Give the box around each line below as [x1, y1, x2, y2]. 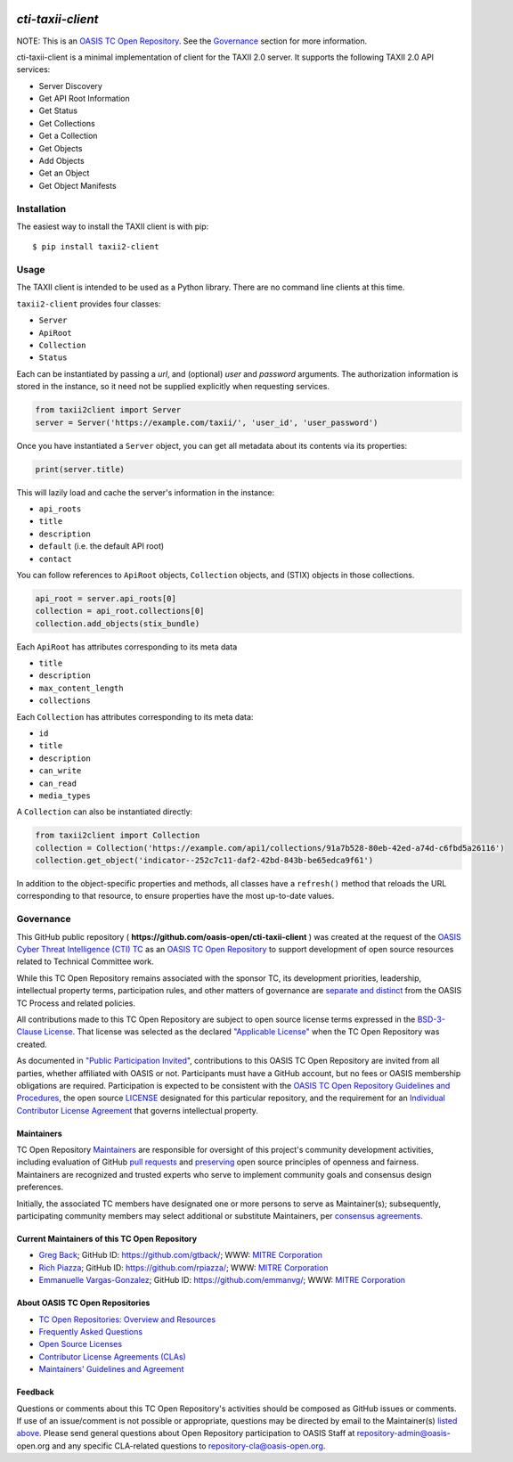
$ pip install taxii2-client [32, 241, 159, 252]
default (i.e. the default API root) [38, 541, 165, 551]
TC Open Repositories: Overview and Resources [38, 1314, 216, 1325]
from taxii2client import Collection [35, 830, 200, 841]
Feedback [16, 1386, 54, 1398]
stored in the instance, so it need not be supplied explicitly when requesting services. [16, 381, 330, 392]
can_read [38, 778, 77, 788]
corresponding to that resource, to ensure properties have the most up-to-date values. [16, 891, 335, 902]
